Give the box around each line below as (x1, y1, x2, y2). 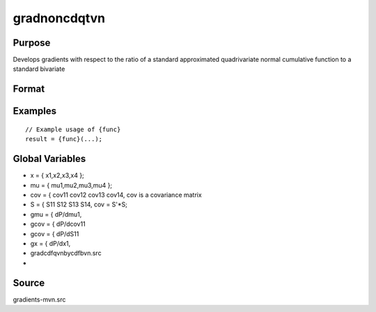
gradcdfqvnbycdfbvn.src (30, 249, 102, 257)
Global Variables (13, 153, 86, 165)
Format (13, 83, 45, 95)
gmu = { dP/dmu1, (30, 210, 82, 218)
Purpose (13, 37, 51, 49)
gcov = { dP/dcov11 (30, 220, 86, 229)
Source (13, 277, 45, 288)
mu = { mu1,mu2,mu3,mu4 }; (30, 181, 113, 189)
